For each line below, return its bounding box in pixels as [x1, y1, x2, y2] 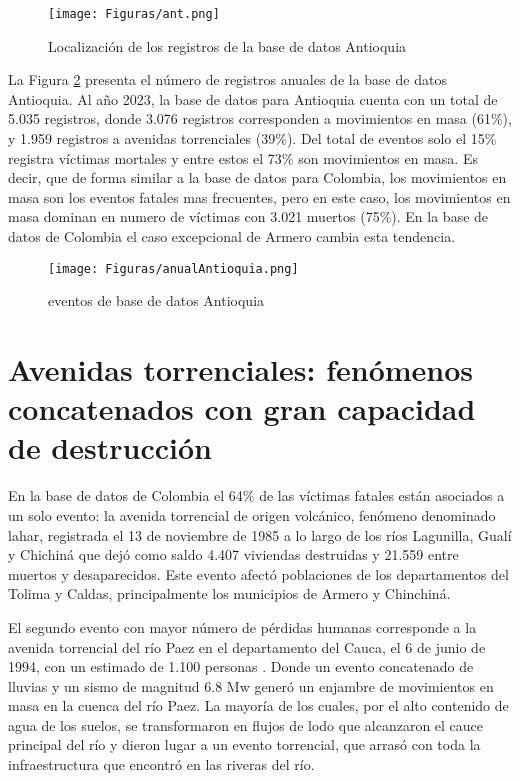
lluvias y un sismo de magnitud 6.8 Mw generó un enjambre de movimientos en [8, 675, 494, 696]
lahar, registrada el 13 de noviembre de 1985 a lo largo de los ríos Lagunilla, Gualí [8, 524, 512, 545]
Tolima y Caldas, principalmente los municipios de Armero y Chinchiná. [8, 583, 451, 604]
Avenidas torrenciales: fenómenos [8, 349, 474, 390]
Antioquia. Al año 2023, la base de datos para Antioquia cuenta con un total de [8, 88, 498, 109]
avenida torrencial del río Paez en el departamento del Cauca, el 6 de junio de [8, 636, 486, 657]
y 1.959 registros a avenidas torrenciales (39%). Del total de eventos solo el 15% [8, 128, 497, 149]
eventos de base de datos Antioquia [48, 290, 265, 311]
